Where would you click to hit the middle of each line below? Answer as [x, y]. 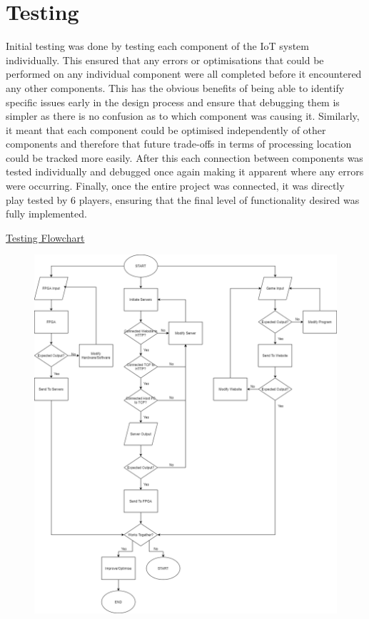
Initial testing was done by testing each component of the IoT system [157, 46]
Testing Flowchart [45, 237]
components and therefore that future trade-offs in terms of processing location [179, 144]
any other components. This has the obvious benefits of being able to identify [175, 87]
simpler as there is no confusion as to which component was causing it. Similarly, [183, 116]
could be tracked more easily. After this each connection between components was [184, 157]
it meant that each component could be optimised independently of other [166, 129]
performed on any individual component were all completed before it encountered [184, 74]
